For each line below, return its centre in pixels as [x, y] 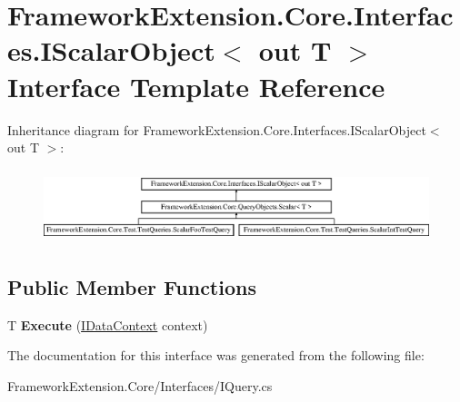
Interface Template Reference [196, 86]
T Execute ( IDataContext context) [108, 324]
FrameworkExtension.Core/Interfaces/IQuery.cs [140, 386]
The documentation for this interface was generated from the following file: [216, 355]
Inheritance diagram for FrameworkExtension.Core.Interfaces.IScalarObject [217, 129]
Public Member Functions [132, 287]
